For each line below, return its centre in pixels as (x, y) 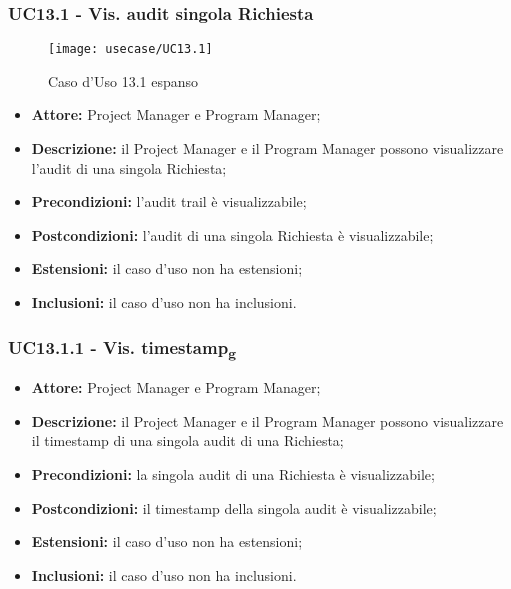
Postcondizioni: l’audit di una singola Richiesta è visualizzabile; (232, 234)
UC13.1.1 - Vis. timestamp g (122, 348)
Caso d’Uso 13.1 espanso (123, 80)
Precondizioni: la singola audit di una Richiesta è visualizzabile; (233, 474)
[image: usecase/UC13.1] (130, 49)
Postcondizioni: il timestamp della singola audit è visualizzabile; (234, 507)
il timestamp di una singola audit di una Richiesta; (187, 440)
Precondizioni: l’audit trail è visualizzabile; (169, 201)
